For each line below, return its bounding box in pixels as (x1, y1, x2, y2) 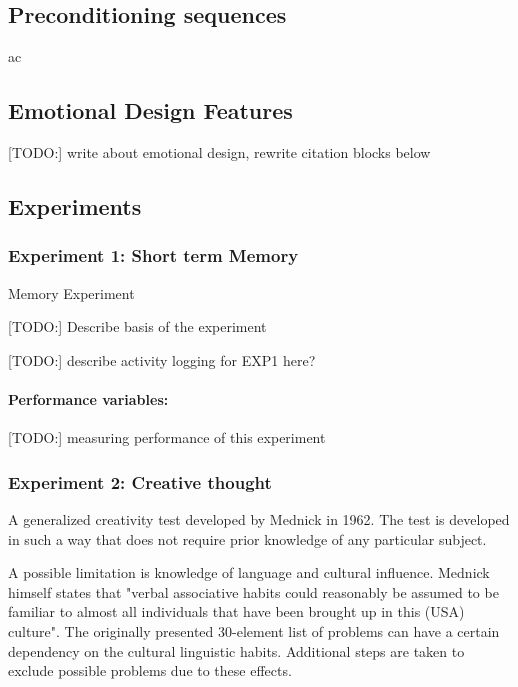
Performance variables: (8, 388, 169, 409)
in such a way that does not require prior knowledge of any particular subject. (8, 528, 487, 549)
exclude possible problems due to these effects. (8, 660, 292, 681)
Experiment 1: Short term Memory (8, 243, 299, 268)
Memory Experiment (8, 282, 135, 303)
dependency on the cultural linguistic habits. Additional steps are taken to (8, 640, 465, 661)
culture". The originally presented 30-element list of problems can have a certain (8, 620, 500, 641)
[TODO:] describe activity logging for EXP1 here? (8, 349, 316, 370)
